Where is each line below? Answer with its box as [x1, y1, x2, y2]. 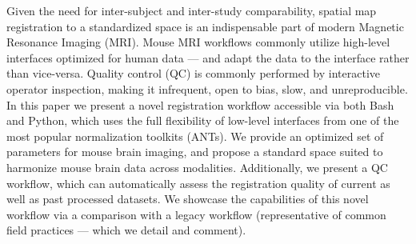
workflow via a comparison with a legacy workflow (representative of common [6, 206, 386, 222]
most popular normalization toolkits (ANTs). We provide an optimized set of [6, 127, 384, 144]
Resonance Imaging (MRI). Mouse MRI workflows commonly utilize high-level [6, 34, 390, 50]
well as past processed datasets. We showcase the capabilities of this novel [6, 190, 369, 207]
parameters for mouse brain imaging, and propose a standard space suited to [6, 143, 383, 160]
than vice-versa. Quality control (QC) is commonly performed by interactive [6, 65, 381, 82]
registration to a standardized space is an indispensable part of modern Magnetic [6, 18, 404, 34]
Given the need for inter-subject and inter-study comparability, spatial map [6, 2, 377, 18]
